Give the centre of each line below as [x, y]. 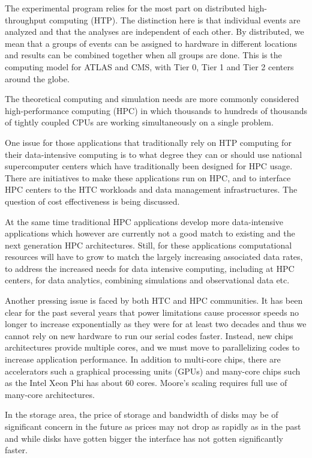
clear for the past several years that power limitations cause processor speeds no [152, 312]
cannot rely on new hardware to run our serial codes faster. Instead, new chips [149, 335]
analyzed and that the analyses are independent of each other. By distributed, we [154, 32]
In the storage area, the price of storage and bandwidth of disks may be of [142, 414]
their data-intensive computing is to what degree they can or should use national [154, 154]
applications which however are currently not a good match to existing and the [150, 233]
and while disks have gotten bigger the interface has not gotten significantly [144, 438]
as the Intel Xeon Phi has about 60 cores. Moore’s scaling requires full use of [146, 383]
